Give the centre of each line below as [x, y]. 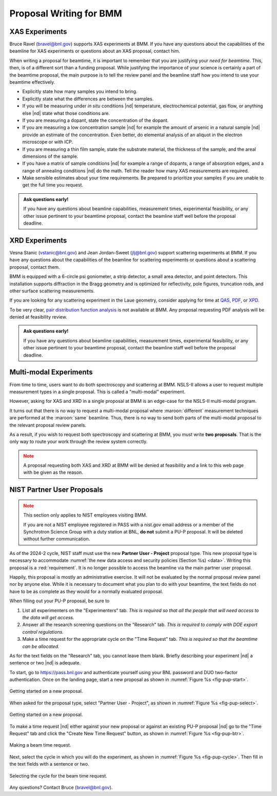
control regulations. [43, 632]
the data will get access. [48, 617]
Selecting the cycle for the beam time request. [58, 775]
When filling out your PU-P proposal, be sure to [60, 601]
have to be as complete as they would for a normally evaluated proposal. [86, 591]
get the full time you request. [53, 185]
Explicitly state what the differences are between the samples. [88, 99]
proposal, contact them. [35, 267]
